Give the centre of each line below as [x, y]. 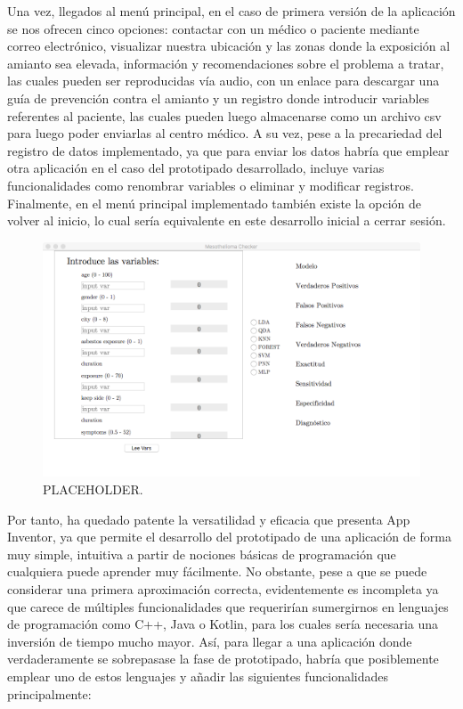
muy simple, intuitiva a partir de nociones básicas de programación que [202, 554]
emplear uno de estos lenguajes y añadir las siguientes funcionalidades [198, 676]
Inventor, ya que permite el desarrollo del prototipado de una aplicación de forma [229, 537]
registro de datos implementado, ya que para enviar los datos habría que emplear [228, 150]
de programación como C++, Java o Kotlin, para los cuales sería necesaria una [223, 624]
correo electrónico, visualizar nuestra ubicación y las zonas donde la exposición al [229, 46]
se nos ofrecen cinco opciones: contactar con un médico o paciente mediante [213, 28]
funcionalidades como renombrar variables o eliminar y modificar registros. [211, 185]
